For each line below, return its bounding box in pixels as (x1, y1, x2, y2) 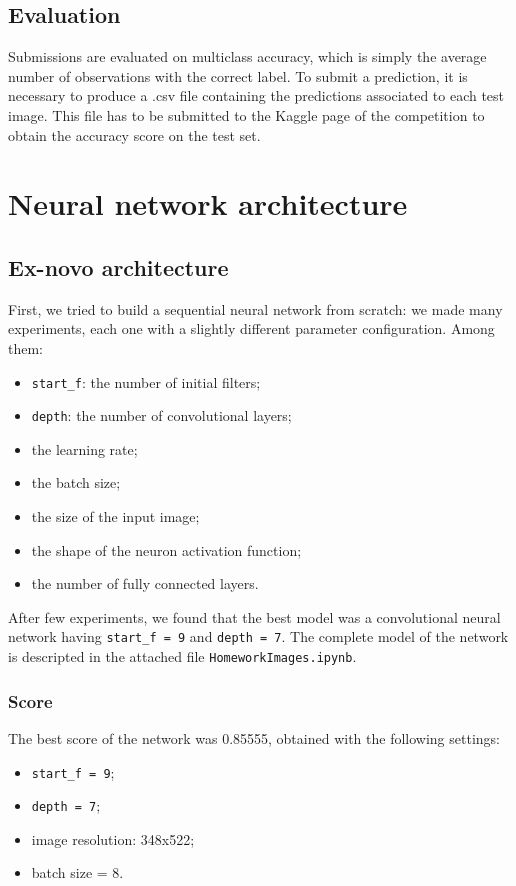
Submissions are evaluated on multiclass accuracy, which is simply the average (8, 46, 487, 67)
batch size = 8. (31, 862, 124, 883)
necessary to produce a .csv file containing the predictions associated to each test (8, 85, 505, 106)
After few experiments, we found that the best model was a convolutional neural (8, 606, 501, 627)
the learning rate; (31, 438, 138, 459)
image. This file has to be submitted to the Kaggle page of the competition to (8, 104, 485, 125)
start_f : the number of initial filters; (31, 371, 261, 392)
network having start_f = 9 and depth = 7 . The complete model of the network (8, 626, 509, 647)
